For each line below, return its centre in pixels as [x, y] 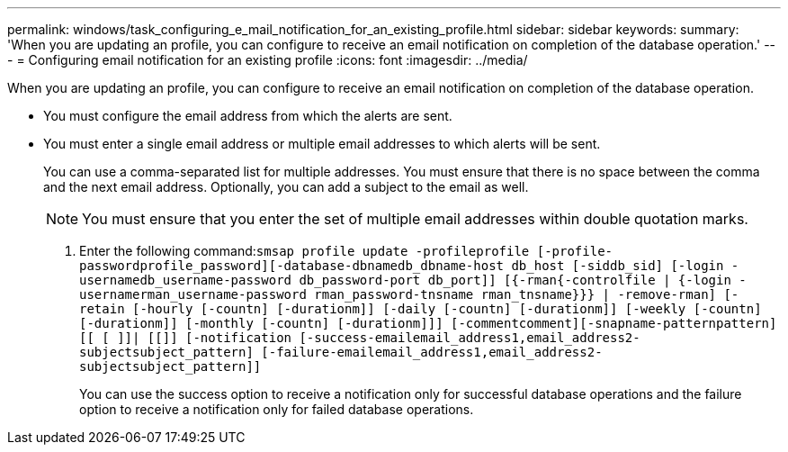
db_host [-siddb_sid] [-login [618, 266]
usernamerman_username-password [193, 294]
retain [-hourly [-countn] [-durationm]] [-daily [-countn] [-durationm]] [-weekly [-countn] [421, 309]
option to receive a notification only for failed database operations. [277, 409]
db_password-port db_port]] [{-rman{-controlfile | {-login [515, 280]
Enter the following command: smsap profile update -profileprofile [304, 251]
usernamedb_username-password [186, 280]
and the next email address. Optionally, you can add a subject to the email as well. [286, 187]
